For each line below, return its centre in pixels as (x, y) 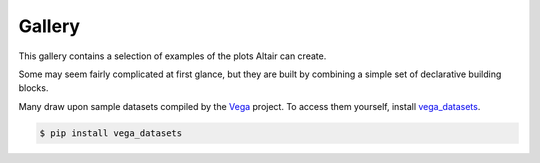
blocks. (33, 88)
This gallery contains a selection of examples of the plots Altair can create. (172, 56)
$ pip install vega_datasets (111, 133)
